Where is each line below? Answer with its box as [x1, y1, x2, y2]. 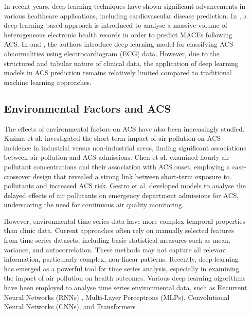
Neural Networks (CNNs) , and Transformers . [4, 301, 140, 312]
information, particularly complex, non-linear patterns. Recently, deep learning [4, 254, 239, 264]
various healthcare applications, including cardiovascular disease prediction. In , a [4, 10, 247, 20]
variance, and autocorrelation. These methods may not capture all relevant [4, 244, 227, 254]
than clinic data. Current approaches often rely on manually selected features [4, 225, 234, 235]
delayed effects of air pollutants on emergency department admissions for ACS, [4, 190, 239, 200]
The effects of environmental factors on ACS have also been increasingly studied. [4, 123, 245, 133]
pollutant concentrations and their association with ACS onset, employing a [4, 161, 230, 171]
